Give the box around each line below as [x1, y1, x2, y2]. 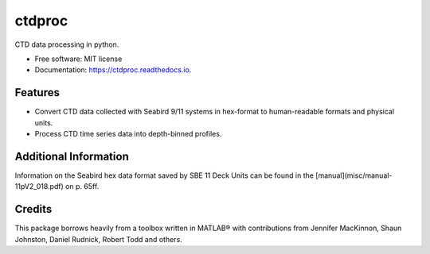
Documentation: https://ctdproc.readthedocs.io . [34, 65, 192, 75]
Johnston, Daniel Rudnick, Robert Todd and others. [14, 234, 182, 244]
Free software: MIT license [34, 54, 123, 63]
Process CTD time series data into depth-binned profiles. [34, 129, 222, 139]
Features [14, 86, 60, 99]
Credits [14, 202, 53, 216]
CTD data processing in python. [14, 40, 119, 49]
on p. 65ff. [64, 182, 100, 191]
